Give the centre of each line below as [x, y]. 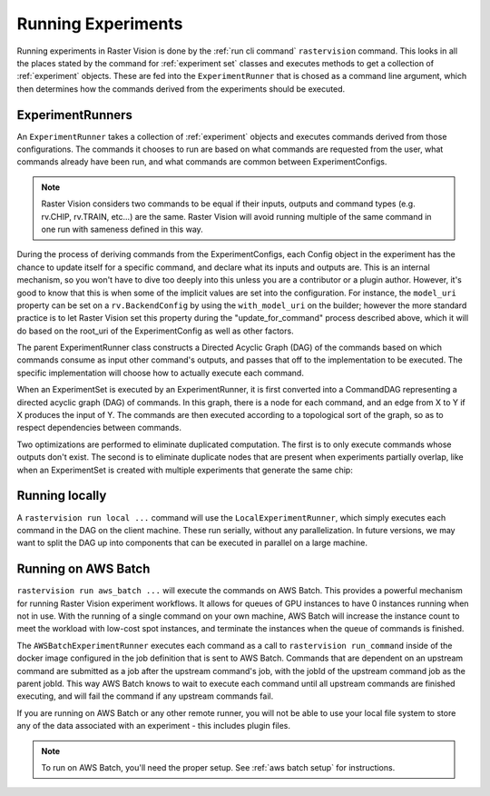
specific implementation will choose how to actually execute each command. [160, 373]
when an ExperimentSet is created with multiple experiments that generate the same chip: [185, 470]
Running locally [62, 496]
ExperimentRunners [75, 115]
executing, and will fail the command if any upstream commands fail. [145, 696]
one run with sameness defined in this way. [122, 229]
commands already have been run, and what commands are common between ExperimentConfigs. [202, 162]
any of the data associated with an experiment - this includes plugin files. [153, 726]
